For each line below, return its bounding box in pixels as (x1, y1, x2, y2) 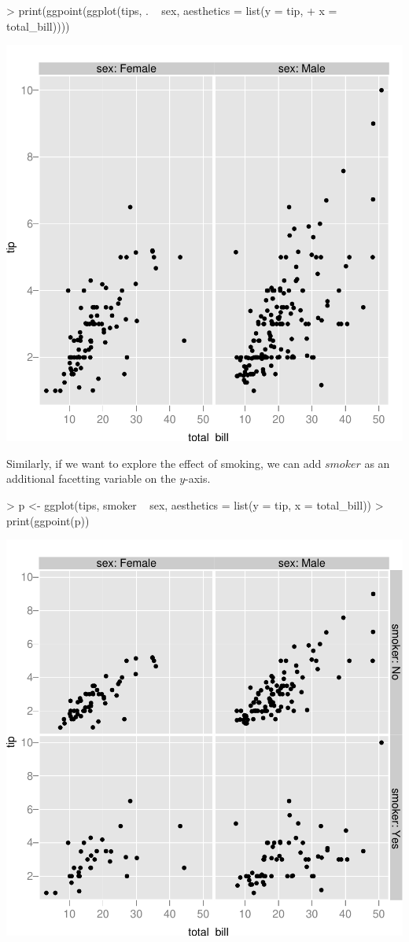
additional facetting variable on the (6, 470, 176, 487)
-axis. (185, 470, 211, 487)
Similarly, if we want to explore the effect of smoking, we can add (6, 454, 322, 471)
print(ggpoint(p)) (6, 512, 90, 528)
